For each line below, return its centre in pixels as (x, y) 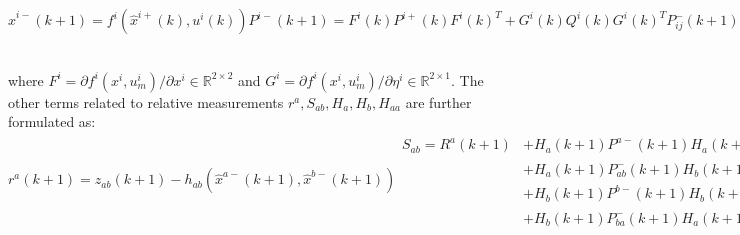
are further (438, 101)
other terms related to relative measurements (146, 101)
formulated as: (52, 121)
